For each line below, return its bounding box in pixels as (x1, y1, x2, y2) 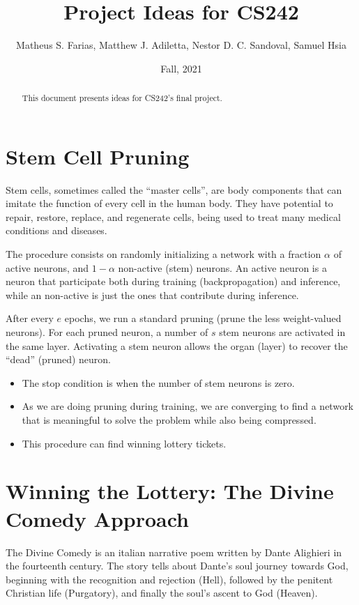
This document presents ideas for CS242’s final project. (22, 92, 222, 104)
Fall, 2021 (160, 61, 202, 75)
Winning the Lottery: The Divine (6, 477, 334, 505)
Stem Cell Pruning (6, 141, 190, 170)
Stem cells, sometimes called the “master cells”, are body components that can (6, 182, 342, 197)
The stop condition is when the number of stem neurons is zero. (22, 375, 295, 390)
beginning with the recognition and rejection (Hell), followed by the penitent (6, 572, 333, 586)
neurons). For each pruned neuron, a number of (6, 325, 208, 339)
